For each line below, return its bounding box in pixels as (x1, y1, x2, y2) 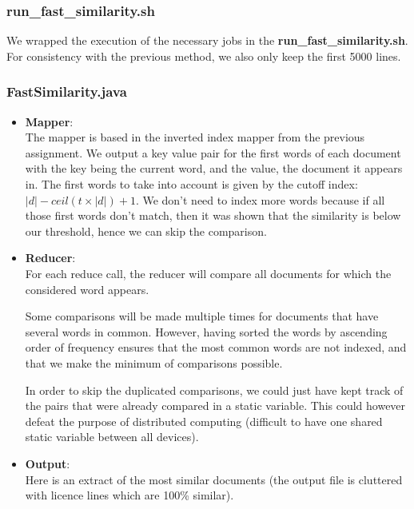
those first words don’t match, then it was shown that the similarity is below (25, 207, 401, 224)
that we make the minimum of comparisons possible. (25, 354, 283, 371)
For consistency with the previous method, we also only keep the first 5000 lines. (6, 47, 401, 64)
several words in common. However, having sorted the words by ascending (25, 323, 388, 340)
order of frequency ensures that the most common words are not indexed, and (25, 339, 407, 356)
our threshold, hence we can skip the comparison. (25, 222, 267, 239)
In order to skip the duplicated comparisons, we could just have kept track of (25, 381, 404, 398)
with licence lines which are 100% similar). (25, 487, 234, 503)
